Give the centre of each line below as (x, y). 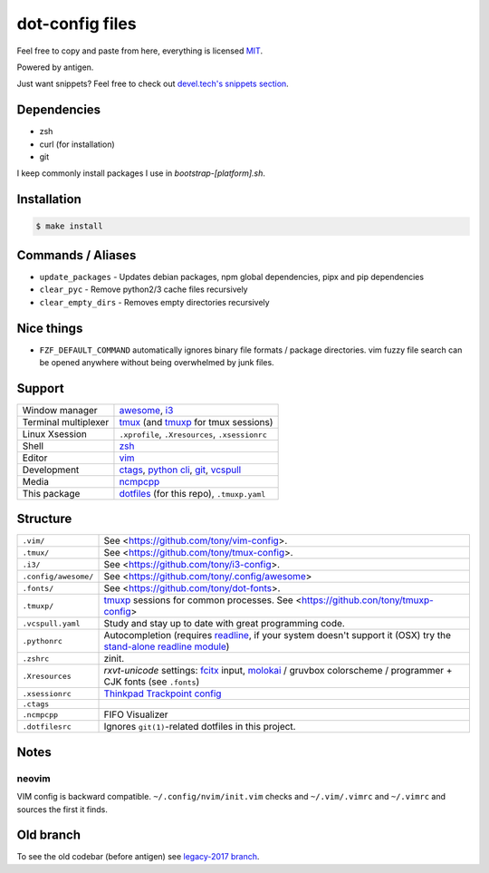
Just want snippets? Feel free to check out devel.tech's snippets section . (153, 84)
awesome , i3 (146, 410)
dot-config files (77, 24)
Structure (44, 519)
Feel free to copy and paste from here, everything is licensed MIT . (139, 51)
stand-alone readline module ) (167, 646)
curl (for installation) (77, 144)
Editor (35, 458)
